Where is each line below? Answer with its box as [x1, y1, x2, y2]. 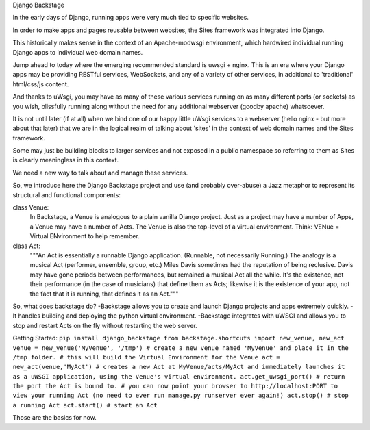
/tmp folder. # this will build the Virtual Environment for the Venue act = [12, 353, 280, 361]
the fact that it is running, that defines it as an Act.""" [29, 290, 179, 298]
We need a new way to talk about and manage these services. [12, 168, 188, 177]
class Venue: [12, 203, 49, 212]
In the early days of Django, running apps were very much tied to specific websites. [12, 14, 249, 22]
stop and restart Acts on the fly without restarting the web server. [12, 321, 198, 329]
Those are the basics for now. [12, 414, 97, 422]
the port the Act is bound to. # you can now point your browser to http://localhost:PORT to [12, 382, 338, 390]
